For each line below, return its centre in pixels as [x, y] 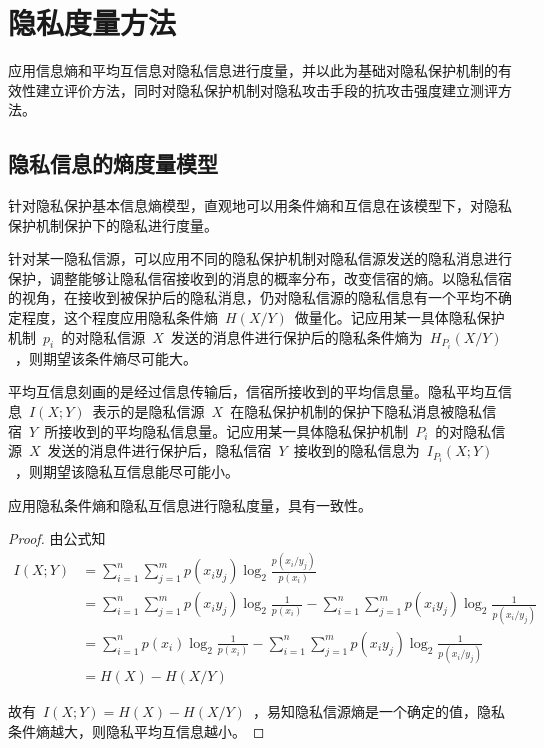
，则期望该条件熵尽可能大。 [105, 357]
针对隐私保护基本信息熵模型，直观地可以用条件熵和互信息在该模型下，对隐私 [260, 205]
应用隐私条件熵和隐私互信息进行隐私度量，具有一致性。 [190, 504]
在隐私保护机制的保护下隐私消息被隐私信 [363, 410]
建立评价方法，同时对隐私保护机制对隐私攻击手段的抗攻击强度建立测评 [266, 89]
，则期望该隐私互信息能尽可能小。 [126, 471]
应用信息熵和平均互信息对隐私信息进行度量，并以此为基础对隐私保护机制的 [253, 70]
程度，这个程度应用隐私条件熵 [119, 317]
